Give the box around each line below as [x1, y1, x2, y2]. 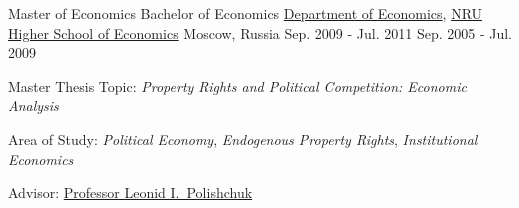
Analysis [8, 95, 59, 116]
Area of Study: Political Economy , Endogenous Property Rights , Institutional [8, 128, 478, 149]
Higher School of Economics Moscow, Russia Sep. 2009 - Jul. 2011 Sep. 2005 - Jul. [8, 22, 512, 43]
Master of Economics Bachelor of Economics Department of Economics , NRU [8, 3, 483, 23]
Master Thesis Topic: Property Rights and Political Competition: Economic [8, 75, 467, 96]
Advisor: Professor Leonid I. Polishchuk [8, 182, 253, 203]
